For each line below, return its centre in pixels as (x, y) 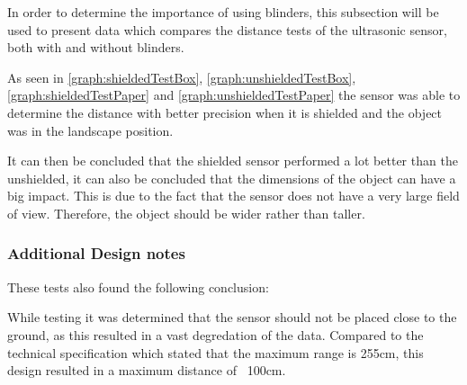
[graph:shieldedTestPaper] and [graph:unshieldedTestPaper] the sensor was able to (234, 95)
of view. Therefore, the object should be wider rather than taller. (186, 213)
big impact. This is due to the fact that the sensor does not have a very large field (233, 196)
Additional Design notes (96, 253)
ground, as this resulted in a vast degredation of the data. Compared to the (216, 334)
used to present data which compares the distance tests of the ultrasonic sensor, (227, 29)
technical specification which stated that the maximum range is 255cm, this (216, 352)
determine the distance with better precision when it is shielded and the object (225, 112)
